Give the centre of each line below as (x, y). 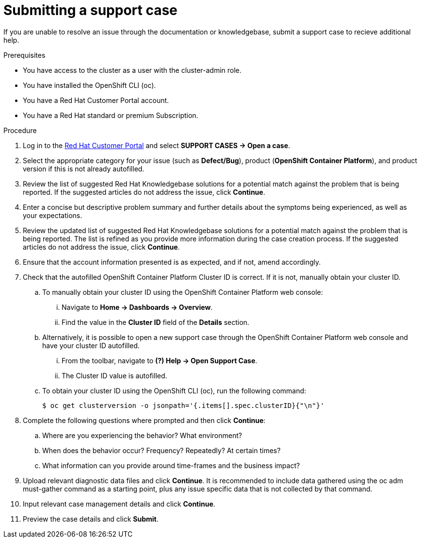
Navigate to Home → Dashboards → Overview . (137, 307)
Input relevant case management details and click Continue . (119, 504)
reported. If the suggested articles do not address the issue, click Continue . (144, 192)
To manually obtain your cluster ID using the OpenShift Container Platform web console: (183, 292)
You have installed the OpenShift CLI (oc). (89, 85)
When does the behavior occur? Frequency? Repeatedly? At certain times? (162, 450)
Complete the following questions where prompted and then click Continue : (144, 420)
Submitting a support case (90, 10)
